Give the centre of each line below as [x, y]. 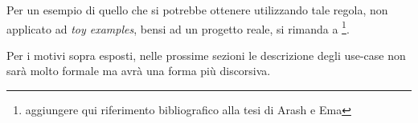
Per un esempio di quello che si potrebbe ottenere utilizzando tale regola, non [197, 10]
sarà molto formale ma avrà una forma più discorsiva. [139, 71]
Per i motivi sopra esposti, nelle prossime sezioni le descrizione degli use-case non [206, 55]
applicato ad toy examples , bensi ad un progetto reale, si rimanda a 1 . [178, 27]
